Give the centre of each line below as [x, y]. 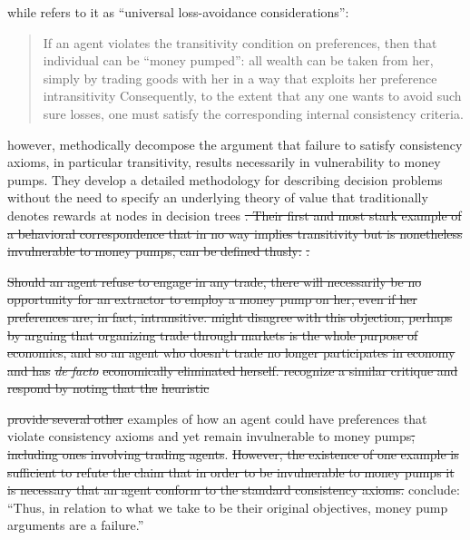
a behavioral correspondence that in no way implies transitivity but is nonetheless [235, 233]
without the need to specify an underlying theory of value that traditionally [218, 197]
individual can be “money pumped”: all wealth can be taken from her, [238, 60]
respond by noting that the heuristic [108, 388]
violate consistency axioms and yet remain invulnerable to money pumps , [211, 436]
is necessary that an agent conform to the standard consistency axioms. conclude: [234, 490]
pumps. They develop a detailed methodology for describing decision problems [225, 179]
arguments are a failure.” [76, 525]
